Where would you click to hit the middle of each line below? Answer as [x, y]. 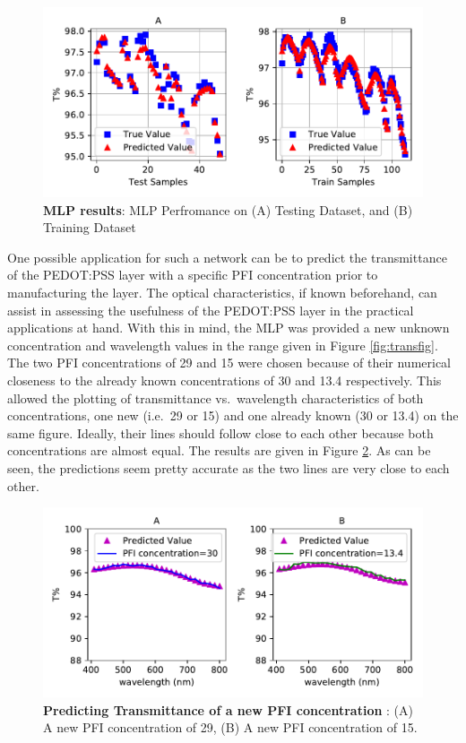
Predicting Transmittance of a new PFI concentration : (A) [229, 709]
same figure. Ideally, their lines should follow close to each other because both [220, 432]
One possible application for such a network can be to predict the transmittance [227, 257]
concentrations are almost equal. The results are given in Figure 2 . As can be [219, 450]
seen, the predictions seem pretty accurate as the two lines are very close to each [229, 467]
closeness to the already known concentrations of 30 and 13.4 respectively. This [224, 380]
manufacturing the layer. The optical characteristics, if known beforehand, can [222, 292]
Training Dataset [90, 227]
